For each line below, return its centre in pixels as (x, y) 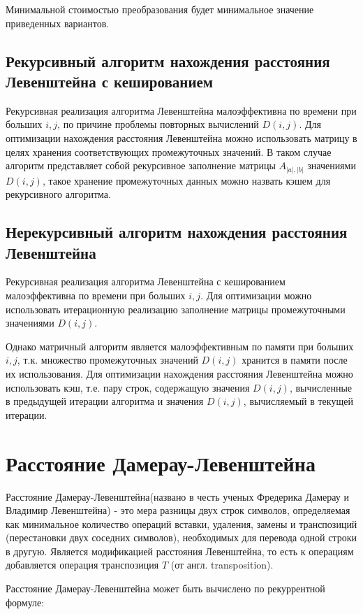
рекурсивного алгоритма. (58, 194)
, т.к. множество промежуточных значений (108, 360)
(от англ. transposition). (222, 565)
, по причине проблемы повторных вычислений (158, 124)
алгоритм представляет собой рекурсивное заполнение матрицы (141, 165)
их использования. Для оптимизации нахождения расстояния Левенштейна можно (179, 374)
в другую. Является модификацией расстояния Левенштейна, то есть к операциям (180, 551)
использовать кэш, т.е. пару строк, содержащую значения (128, 387)
